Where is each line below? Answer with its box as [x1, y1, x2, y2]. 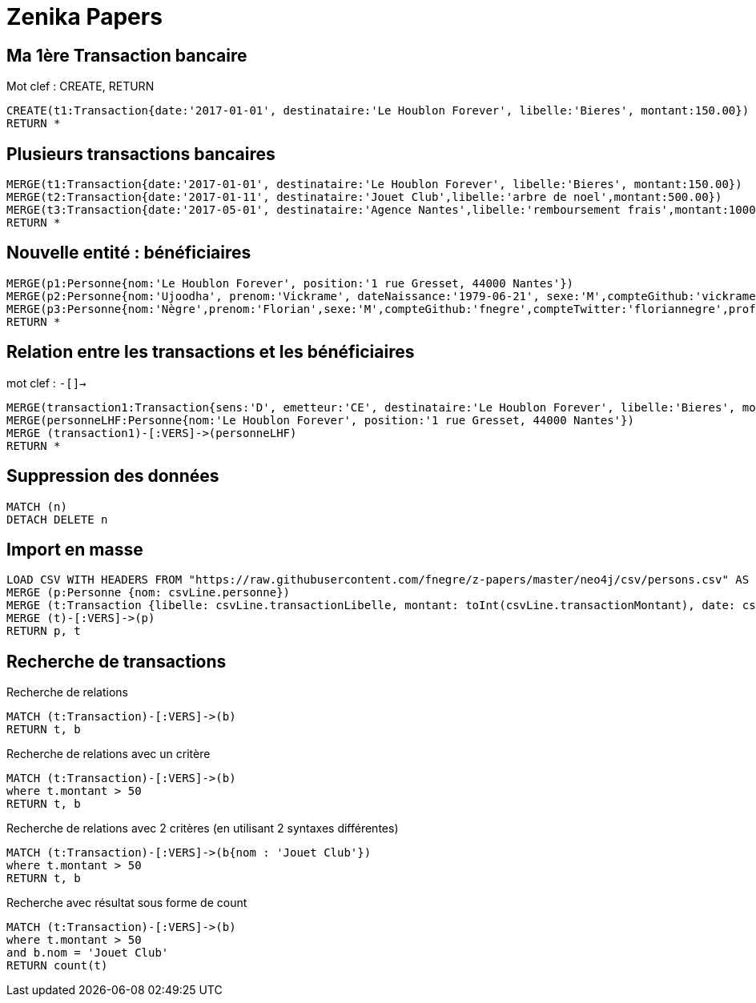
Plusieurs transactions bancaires [6, 143, 275, 164]
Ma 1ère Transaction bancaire [6, 45, 247, 66]
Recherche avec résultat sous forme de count [6, 896, 247, 910]
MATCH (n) [6, 499, 67, 513]
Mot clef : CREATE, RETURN [6, 79, 155, 94]
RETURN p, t [6, 624, 81, 638]
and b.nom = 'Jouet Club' [6, 946, 169, 960]
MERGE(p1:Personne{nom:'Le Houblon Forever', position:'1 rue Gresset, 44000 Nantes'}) [6, 276, 574, 290]
